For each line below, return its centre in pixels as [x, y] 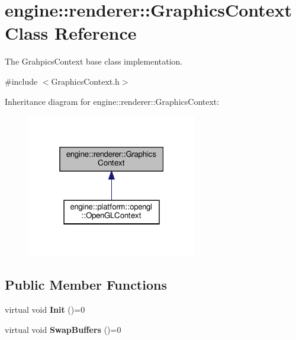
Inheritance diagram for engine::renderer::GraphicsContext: [112, 101]
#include [21, 81]
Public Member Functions [86, 285]
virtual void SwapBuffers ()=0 [63, 329]
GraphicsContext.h [85, 81]
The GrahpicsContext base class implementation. [94, 61]
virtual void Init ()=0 [45, 309]
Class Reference [71, 33]
